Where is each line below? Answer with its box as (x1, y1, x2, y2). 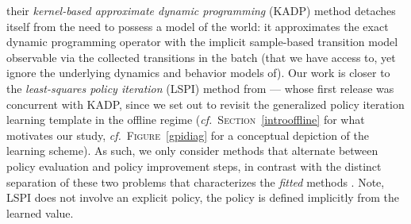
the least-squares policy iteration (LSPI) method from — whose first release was (6, 79, 394, 96)
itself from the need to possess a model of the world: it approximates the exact (6, 17, 389, 34)
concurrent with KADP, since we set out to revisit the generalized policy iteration (6, 95, 405, 112)
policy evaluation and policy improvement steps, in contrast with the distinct (6, 157, 382, 174)
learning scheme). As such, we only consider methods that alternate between (6, 142, 378, 159)
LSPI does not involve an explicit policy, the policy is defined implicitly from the (6, 189, 399, 206)
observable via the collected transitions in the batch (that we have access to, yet (6, 48, 396, 65)
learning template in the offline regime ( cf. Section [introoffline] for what (6, 111, 365, 128)
